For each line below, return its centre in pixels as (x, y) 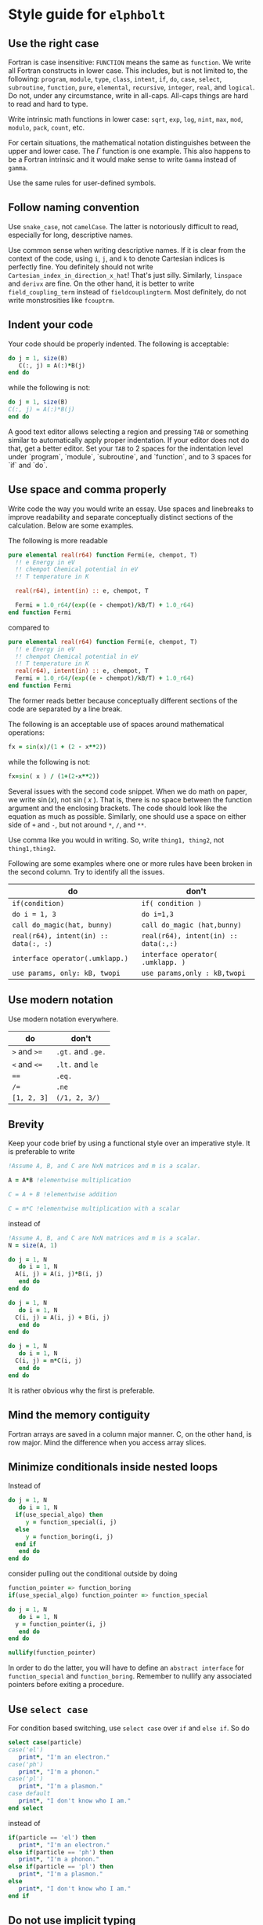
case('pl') (26, 1779)
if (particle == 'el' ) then (52, 1837)
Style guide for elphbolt (87, 15)
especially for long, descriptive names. (70, 235)
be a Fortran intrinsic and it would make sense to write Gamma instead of (122, 159)
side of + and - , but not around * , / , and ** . (77, 824)
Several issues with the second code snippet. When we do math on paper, (128, 791)
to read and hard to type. (48, 104)
